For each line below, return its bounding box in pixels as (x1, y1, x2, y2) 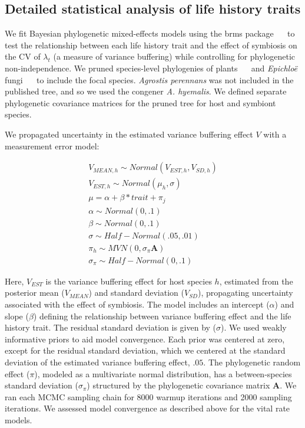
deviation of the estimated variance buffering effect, (5, 356, 190, 368)
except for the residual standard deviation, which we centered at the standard (5, 344, 286, 357)
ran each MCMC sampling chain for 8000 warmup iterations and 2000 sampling (5, 390, 292, 403)
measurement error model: (5, 139, 100, 152)
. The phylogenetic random (203, 356, 301, 368)
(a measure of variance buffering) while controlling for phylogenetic (53, 50, 296, 63)
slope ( (5, 309, 29, 322)
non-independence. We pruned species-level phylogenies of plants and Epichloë (5, 61, 298, 74)
